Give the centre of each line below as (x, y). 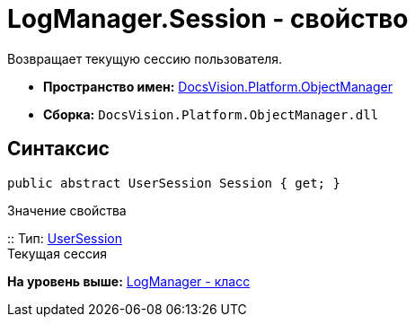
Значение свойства (67, 210)
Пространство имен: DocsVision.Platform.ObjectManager (218, 86)
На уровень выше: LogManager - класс (129, 281)
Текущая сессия (57, 253)
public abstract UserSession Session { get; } (174, 183)
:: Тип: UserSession (65, 238)
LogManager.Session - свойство (208, 19)
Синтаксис (58, 149)
